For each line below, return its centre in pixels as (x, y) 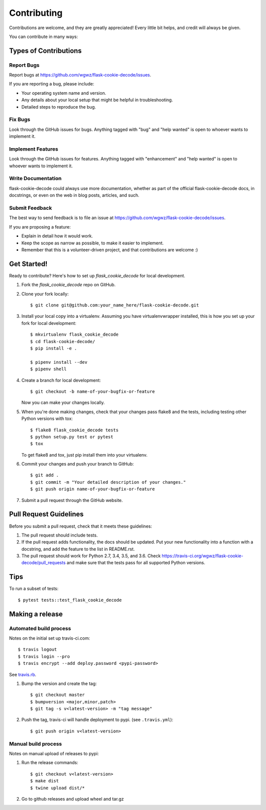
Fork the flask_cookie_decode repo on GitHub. (68, 285)
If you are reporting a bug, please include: (52, 84)
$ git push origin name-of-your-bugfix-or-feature (93, 489)
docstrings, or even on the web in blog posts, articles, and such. (74, 195)
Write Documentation (35, 179)
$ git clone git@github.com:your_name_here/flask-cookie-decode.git (115, 305)
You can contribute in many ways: (44, 37)
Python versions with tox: (47, 419)
